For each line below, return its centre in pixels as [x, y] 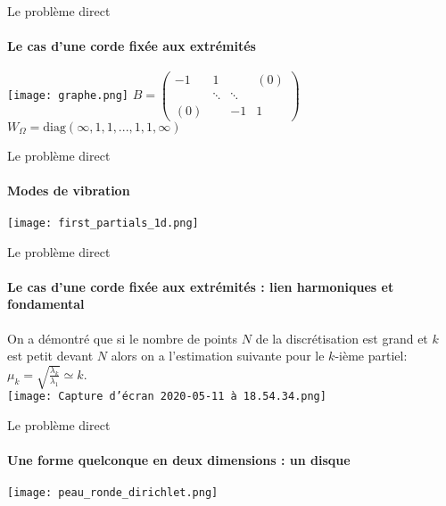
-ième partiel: [371, 356]
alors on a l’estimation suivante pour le [218, 356]
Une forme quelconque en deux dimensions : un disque [179, 460]
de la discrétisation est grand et [342, 338]
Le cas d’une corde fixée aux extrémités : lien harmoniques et [201, 286]
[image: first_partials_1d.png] [103, 223]
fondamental [46, 304]
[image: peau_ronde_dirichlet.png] [113, 493]
